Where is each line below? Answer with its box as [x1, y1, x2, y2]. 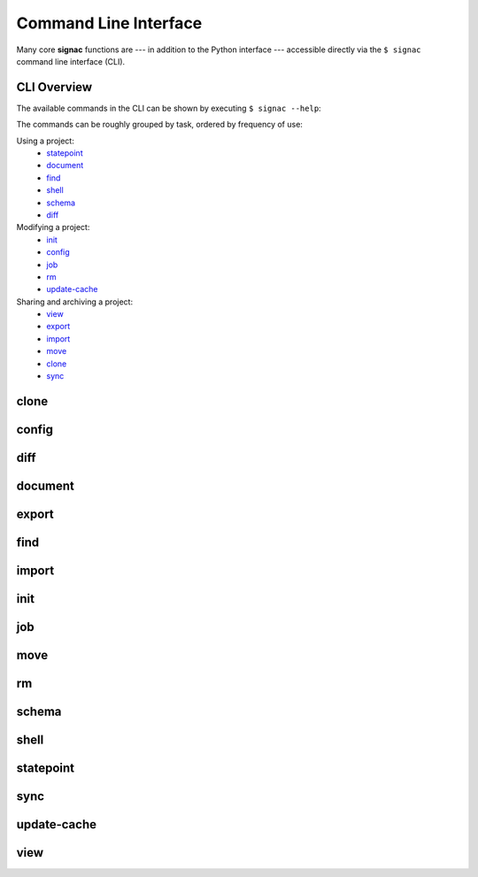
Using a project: [16, 135, 74, 146]
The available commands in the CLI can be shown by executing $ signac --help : [16, 103, 322, 113]
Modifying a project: [16, 222, 90, 233]
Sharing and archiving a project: [16, 296, 133, 307]
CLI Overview [16, 80, 93, 95]
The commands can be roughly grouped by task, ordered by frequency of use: [16, 119, 303, 130]
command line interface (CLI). [16, 56, 126, 66]
